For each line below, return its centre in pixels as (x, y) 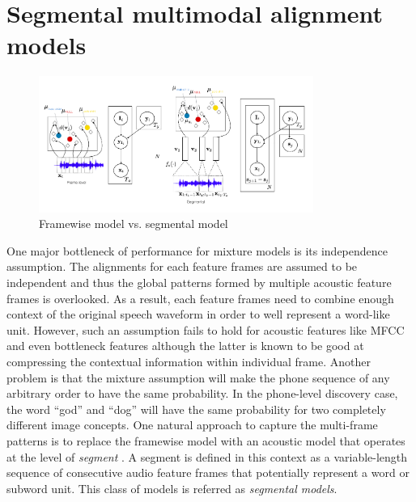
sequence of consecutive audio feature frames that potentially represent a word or (208, 472)
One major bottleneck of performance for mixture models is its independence (197, 250)
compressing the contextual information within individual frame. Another (189, 361)
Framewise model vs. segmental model (134, 224)
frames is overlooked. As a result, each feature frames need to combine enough (200, 298)
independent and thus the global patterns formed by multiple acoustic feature (199, 283)
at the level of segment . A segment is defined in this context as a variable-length (207, 456)
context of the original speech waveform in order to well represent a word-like (198, 314)
